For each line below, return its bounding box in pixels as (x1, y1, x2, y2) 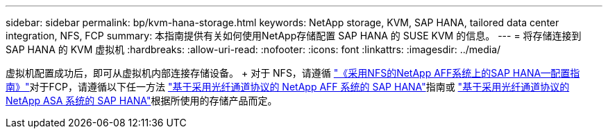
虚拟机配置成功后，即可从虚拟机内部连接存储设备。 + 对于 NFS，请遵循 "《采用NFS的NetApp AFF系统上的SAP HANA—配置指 (6, 67, 580, 79)
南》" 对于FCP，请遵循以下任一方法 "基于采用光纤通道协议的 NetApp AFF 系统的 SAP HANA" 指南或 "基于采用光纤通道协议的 (6, 81, 570, 93)
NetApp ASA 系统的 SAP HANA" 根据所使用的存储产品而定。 (6, 95, 278, 106)
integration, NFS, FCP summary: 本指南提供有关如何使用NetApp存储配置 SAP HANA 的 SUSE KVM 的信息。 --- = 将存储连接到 (6, 30, 582, 41)
